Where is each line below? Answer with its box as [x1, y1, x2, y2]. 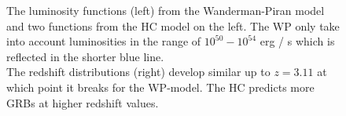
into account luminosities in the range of [6, 33, 201, 49]
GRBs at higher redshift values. [6, 94, 159, 111]
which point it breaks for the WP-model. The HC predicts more [6, 78, 315, 95]
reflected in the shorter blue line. [6, 48, 164, 64]
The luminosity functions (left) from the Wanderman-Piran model [6, 2, 325, 18]
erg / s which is [259, 33, 335, 49]
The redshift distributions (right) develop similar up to [6, 63, 271, 80]
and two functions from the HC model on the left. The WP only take [6, 17, 340, 34]
